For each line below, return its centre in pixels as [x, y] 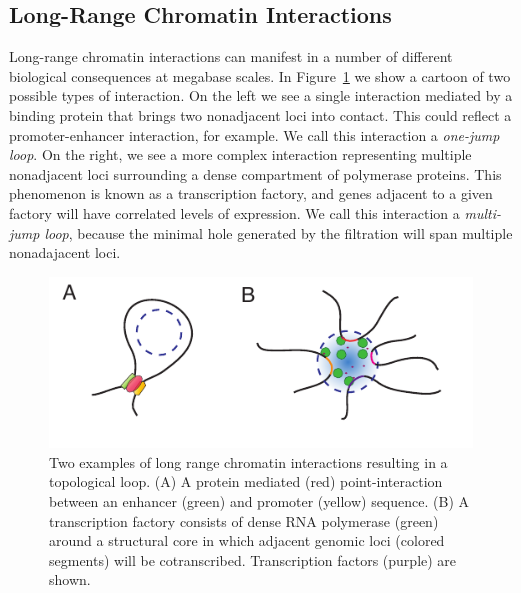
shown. [70, 579]
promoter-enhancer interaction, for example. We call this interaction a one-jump [254, 134]
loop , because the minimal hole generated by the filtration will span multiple [278, 232]
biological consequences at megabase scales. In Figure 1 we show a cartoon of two [260, 75]
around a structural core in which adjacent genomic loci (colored [247, 540]
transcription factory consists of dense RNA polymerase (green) [244, 520]
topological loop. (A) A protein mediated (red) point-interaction [246, 481]
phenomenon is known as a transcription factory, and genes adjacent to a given [251, 193]
